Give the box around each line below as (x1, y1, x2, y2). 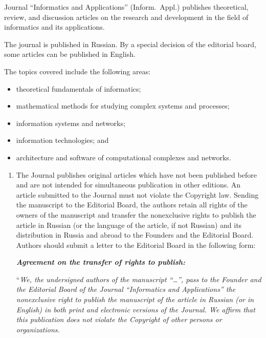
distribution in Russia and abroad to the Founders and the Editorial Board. (16, 229, 254, 240)
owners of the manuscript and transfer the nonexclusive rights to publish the (16, 209, 256, 220)
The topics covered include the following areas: (4, 66, 151, 76)
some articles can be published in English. (4, 49, 136, 59)
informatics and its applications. (4, 22, 105, 32)
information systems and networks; (16, 117, 125, 128)
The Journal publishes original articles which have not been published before (16, 169, 257, 180)
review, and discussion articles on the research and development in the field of (4, 11, 249, 22)
